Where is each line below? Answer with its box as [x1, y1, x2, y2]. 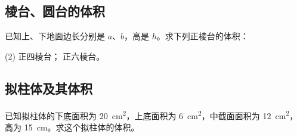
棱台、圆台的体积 [5, 2, 105, 20]
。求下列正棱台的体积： [156, 30, 249, 42]
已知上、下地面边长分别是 [5, 30, 105, 42]
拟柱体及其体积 [5, 79, 92, 97]
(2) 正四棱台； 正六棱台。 [5, 49, 105, 62]
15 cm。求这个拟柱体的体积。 [24, 120, 140, 133]
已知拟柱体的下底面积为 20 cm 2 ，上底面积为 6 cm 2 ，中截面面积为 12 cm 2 [5, 107, 290, 122]
